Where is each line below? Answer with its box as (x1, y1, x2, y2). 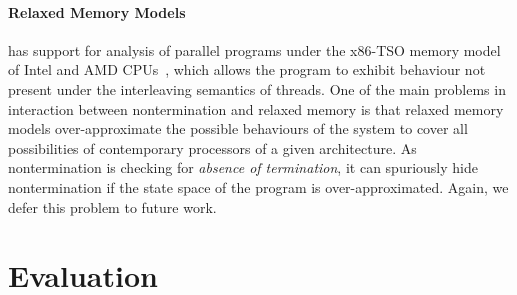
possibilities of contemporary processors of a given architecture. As (8, 137, 417, 158)
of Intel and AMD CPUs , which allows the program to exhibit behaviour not (8, 59, 486, 80)
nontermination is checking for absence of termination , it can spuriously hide (8, 157, 478, 178)
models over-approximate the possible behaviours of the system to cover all (8, 118, 468, 139)
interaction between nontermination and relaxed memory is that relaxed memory (8, 98, 504, 119)
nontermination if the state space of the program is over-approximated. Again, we (8, 176, 509, 197)
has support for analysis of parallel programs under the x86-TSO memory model (8, 39, 501, 60)
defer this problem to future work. (8, 196, 217, 217)
